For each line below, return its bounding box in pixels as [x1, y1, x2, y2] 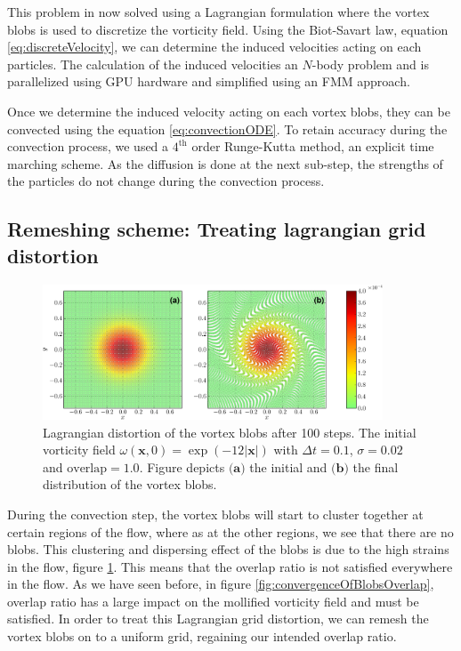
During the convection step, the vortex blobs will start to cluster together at [7, 504, 424, 523]
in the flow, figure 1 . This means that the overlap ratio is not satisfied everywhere [7, 557, 453, 575]
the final [352, 457, 399, 476]
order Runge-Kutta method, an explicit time [191, 137, 434, 156]
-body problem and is [311, 54, 429, 73]
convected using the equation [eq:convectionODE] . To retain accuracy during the [7, 119, 448, 138]
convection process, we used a [7, 137, 169, 156]
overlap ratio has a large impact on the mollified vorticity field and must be [7, 591, 419, 610]
